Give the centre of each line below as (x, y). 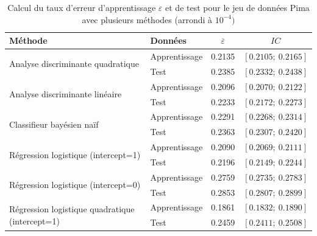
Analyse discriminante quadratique (74, 64)
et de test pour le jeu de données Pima (237, 7)
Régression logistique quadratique (72, 209)
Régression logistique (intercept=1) (75, 154)
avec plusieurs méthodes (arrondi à (147, 19)
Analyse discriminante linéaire (66, 94)
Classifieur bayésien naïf (54, 124)
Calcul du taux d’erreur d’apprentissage (82, 7)
